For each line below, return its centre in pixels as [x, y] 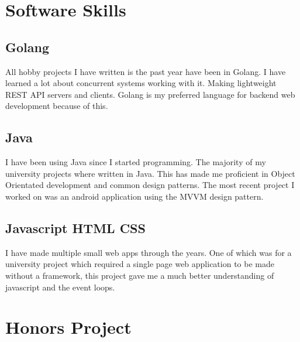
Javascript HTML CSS [75, 228]
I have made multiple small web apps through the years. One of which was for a [149, 252]
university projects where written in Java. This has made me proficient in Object [150, 173]
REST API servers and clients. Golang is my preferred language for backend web [150, 94]
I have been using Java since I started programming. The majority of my [136, 162]
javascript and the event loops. [60, 287]
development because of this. [57, 106]
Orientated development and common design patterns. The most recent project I [150, 185]
